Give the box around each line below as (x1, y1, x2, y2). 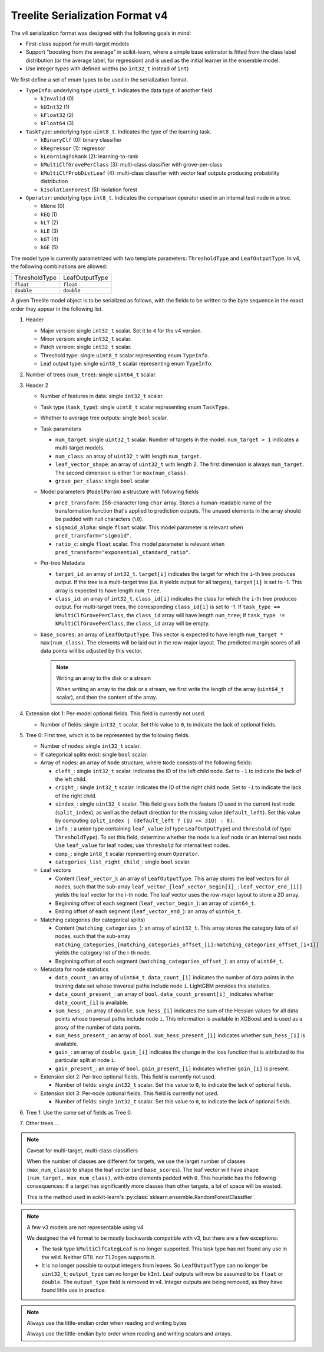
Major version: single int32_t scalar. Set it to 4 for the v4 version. (40, 327, 203, 334)
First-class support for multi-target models (25, 40, 130, 47)
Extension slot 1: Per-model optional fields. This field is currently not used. (25, 710, 206, 717)
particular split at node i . (55, 1057, 116, 1064)
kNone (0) (40, 203, 65, 210)
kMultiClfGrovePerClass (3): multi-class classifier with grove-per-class (40, 161, 223, 168)
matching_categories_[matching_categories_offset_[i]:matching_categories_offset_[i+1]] (55, 941, 319, 948)
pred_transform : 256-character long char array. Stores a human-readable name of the (55, 499, 272, 506)
